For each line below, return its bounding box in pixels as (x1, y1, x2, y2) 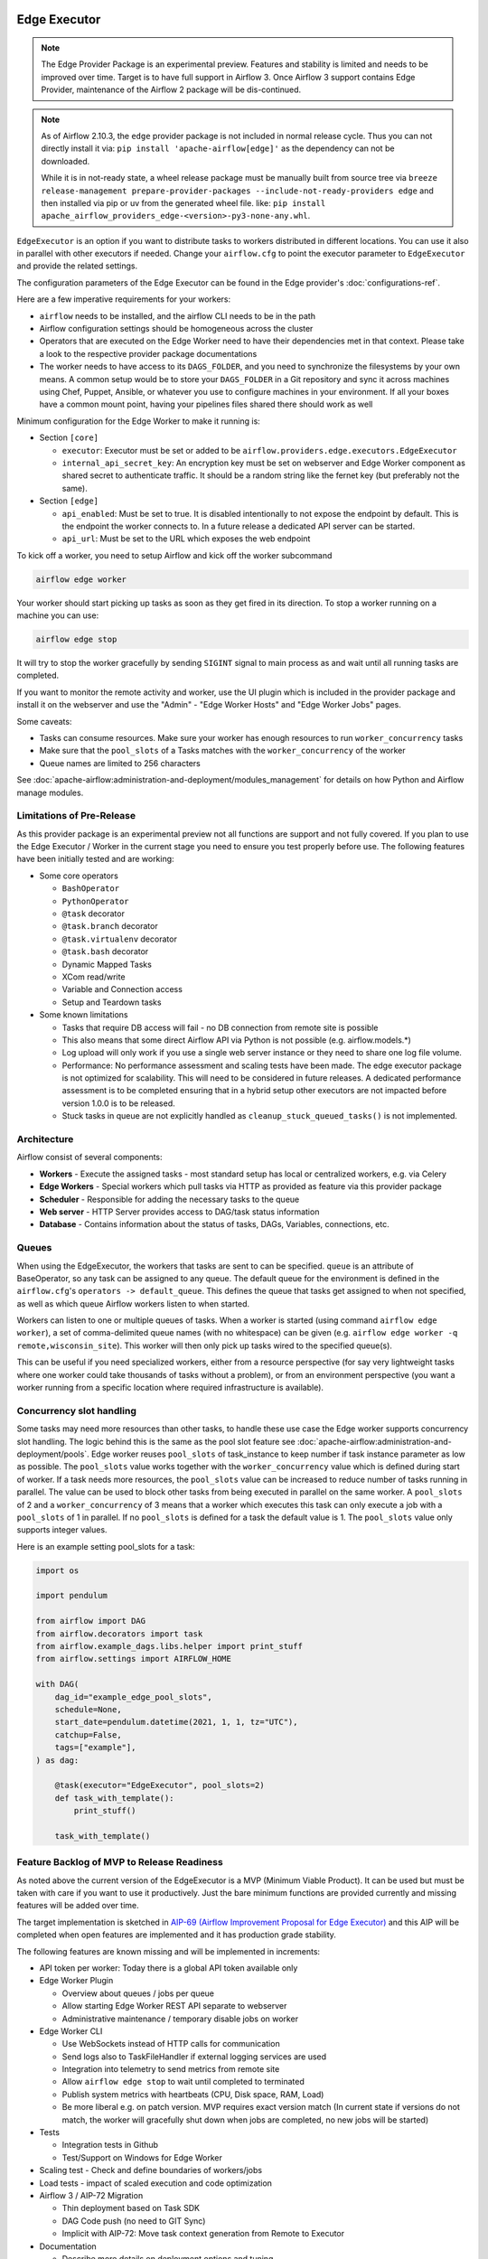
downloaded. (41, 155, 90, 166)
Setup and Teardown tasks (61, 997, 162, 1008)
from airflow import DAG (35, 1616, 146, 1626)
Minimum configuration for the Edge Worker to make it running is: (16, 416, 261, 426)
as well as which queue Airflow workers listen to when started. (16, 1298, 250, 1309)
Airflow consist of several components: (16, 1152, 163, 1163)
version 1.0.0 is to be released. (61, 1098, 175, 1109)
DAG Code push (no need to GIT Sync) (61, 2215, 206, 2226)
